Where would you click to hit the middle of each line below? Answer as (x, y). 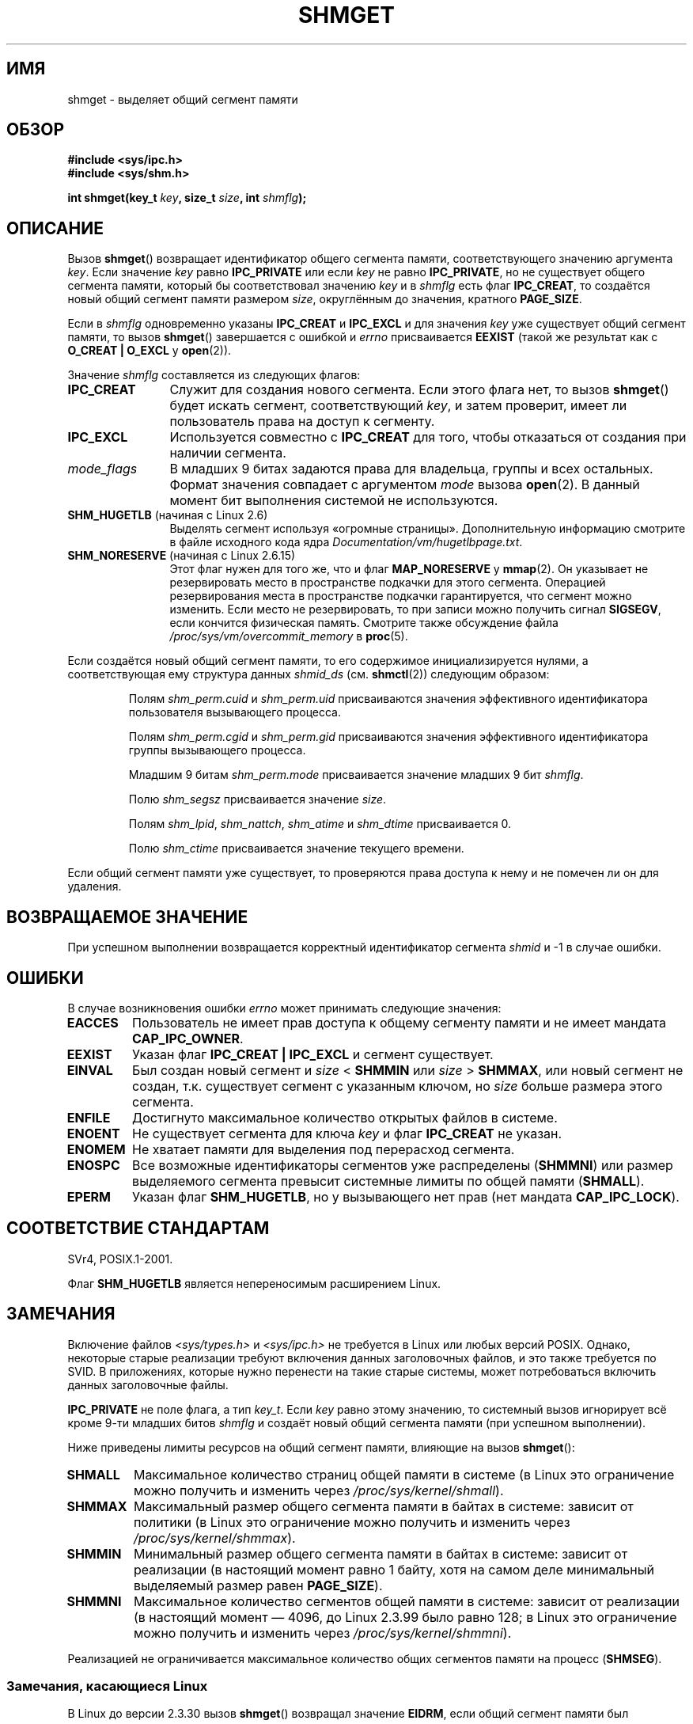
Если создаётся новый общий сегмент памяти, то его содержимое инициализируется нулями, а (328, 661)
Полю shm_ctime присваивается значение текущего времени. (296, 849)
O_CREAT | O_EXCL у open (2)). (150, 351)
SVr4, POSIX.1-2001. (120, 1259)
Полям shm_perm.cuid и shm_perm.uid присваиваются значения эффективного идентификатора (388, 699)
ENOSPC (93, 1165)
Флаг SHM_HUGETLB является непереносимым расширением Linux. (254, 1283)
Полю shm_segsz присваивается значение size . (258, 799)
